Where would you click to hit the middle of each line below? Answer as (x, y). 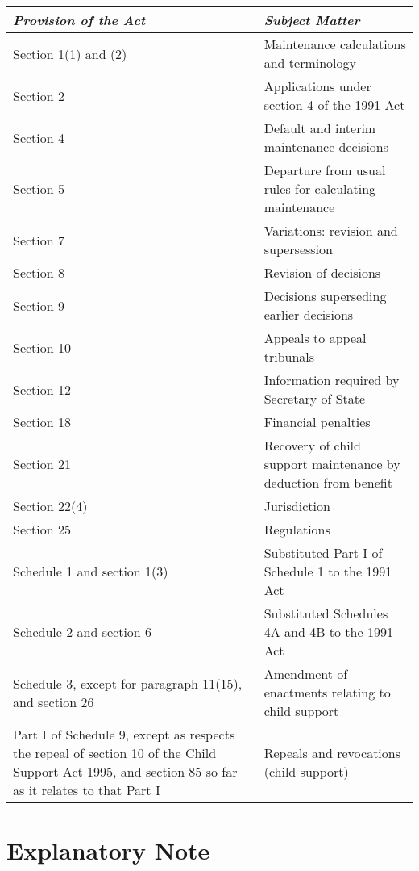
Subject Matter (312, 20)
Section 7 (39, 240)
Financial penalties (317, 422)
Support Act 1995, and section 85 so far (125, 771)
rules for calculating (320, 188)
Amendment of (306, 674)
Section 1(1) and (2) (70, 53)
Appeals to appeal (315, 338)
